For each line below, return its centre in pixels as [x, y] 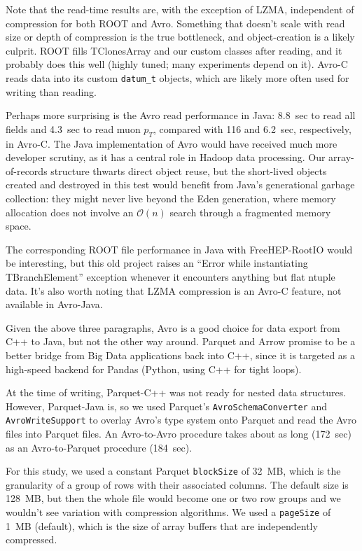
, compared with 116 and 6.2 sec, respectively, [252, 128]
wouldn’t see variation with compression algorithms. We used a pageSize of [168, 512]
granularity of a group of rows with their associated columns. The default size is [177, 484]
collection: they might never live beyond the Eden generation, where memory [171, 198]
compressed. [32, 539]
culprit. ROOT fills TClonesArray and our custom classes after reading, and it [174, 50]
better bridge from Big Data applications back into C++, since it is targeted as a [180, 355]
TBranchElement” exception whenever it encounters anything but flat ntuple [170, 276]
